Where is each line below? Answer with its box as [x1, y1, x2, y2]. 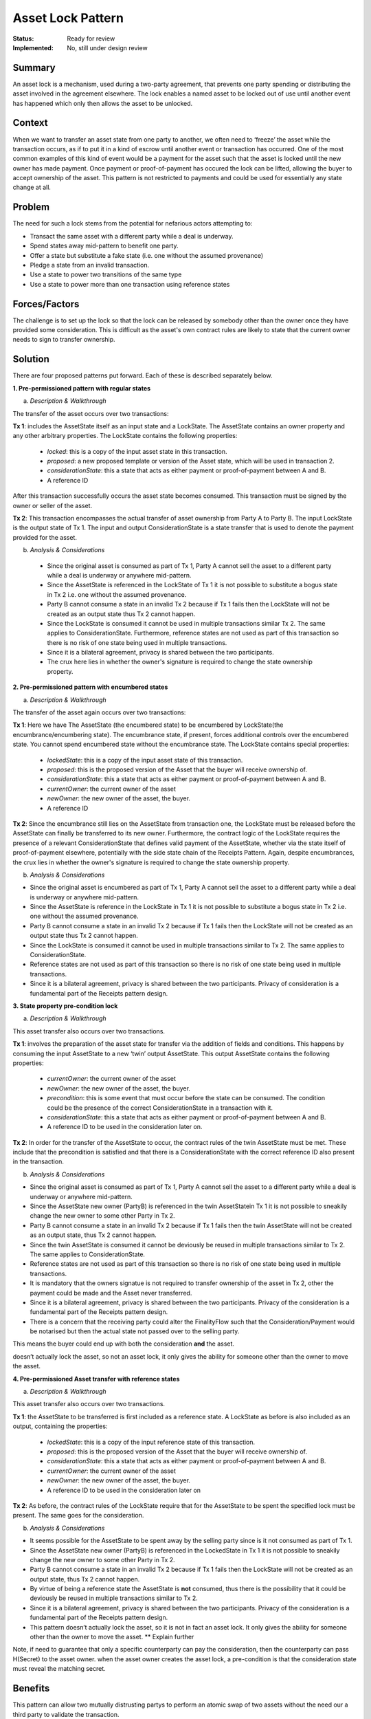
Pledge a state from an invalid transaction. [30, 261, 150, 269]
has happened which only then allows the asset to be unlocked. [12, 99, 193, 107]
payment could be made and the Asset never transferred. [30, 1289, 192, 1297]
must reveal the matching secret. [12, 1665, 106, 1673]
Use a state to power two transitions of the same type [30, 270, 182, 278]
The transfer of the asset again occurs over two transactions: [12, 708, 186, 716]
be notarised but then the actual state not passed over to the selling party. [30, 1327, 240, 1335]
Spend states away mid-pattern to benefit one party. [30, 241, 179, 250]
